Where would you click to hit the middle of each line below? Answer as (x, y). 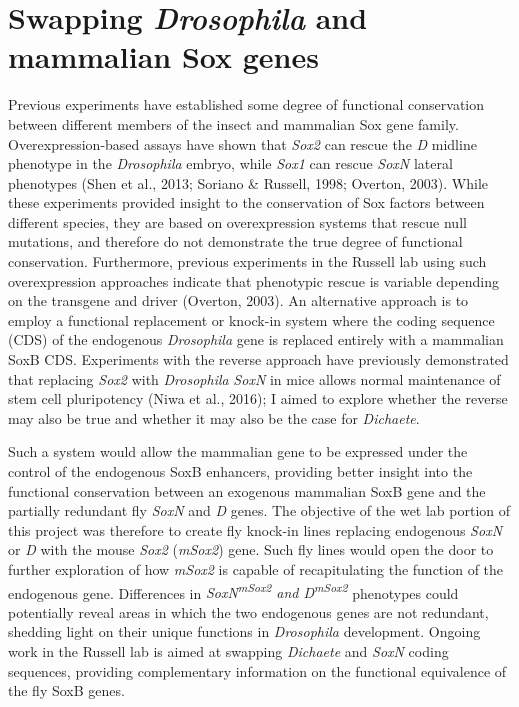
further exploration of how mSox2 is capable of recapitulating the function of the (256, 568)
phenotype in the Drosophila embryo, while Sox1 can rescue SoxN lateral (230, 163)
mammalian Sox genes (163, 56)
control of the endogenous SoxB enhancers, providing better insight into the (240, 471)
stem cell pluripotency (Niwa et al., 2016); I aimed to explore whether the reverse (258, 398)
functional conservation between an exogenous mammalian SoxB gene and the (247, 490)
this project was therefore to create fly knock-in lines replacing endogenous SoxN (255, 529)
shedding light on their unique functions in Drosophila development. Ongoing (244, 631)
